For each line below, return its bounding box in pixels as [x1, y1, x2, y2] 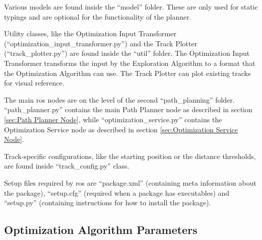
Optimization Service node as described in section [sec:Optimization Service [4, 124, 238, 134]
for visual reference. [4, 77, 64, 88]
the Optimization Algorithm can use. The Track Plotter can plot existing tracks [4, 67, 251, 78]
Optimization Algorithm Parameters [4, 222, 198, 237]
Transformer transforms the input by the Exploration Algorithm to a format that [4, 57, 255, 68]
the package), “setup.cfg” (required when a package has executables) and [4, 187, 230, 198]
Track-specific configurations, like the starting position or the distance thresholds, [4, 150, 256, 161]
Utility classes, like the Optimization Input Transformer [4, 28, 176, 39]
